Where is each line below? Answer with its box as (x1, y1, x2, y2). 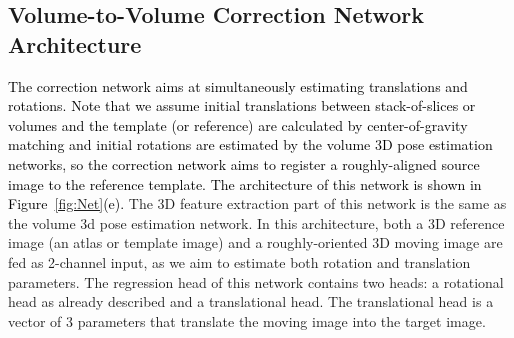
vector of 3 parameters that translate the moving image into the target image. (8, 310, 486, 331)
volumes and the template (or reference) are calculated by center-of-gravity (8, 114, 468, 135)
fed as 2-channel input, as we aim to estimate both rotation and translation (8, 251, 471, 272)
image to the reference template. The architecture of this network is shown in (8, 173, 482, 194)
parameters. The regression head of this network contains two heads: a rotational (8, 271, 504, 292)
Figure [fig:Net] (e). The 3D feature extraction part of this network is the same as (8, 193, 507, 214)
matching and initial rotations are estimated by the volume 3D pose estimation (8, 134, 493, 155)
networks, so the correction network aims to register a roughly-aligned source (8, 153, 480, 174)
